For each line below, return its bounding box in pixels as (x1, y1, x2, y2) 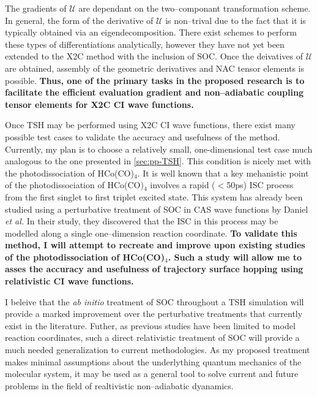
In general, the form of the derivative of (5, 13, 154, 26)
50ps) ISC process (226, 178, 294, 191)
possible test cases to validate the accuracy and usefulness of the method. (5, 130, 280, 143)
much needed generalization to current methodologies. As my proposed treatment (5, 343, 310, 356)
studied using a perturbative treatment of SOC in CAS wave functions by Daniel (5, 202, 308, 215)
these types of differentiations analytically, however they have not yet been (5, 37, 285, 50)
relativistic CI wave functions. (5, 275, 134, 287)
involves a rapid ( (150, 178, 215, 191)
